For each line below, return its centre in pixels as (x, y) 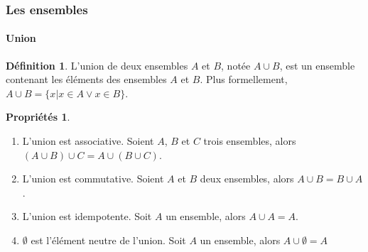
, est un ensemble (317, 65)
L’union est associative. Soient (88, 141)
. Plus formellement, (244, 79)
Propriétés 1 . (38, 117)
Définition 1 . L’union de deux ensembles (97, 65)
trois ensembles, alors (250, 141)
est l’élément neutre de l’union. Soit (108, 240)
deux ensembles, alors (247, 179)
